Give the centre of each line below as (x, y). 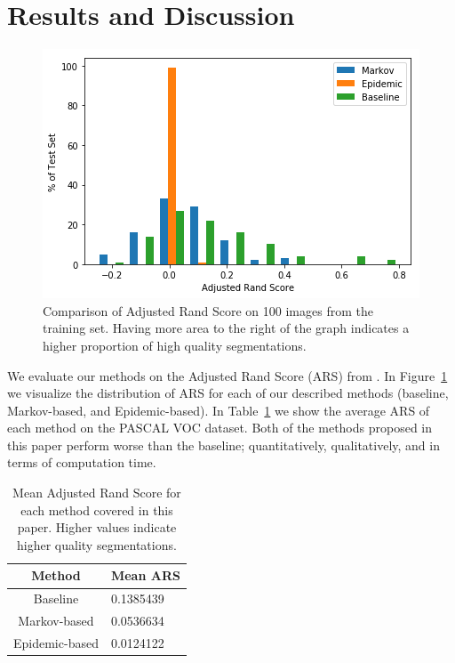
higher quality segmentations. (97, 544)
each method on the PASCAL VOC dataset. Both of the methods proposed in (220, 428)
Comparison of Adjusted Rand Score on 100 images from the (208, 310)
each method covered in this (97, 509)
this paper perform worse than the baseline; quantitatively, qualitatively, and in (224, 445)
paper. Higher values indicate (97, 527)
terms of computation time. (82, 462)
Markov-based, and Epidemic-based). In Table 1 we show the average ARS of (219, 410)
